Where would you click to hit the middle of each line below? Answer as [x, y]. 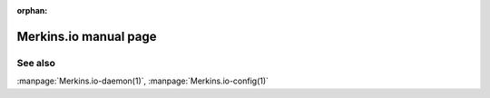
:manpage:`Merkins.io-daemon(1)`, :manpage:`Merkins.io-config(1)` [143, 81]
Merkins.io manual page [87, 36]
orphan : [32, 10]
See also [36, 63]
